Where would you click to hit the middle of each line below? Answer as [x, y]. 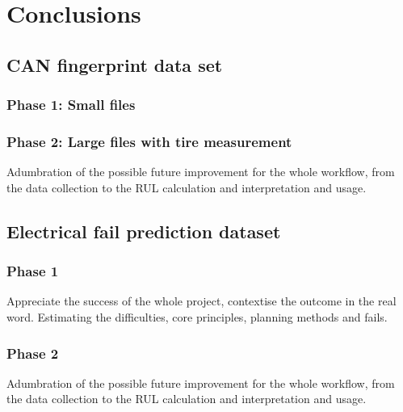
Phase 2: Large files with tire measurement [149, 141]
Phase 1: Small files [71, 105]
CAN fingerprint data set [115, 64]
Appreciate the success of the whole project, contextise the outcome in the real [201, 301]
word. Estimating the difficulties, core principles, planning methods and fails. [197, 317]
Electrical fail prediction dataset [144, 231]
